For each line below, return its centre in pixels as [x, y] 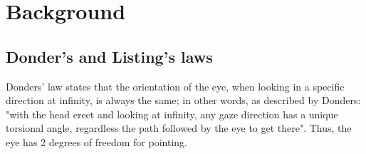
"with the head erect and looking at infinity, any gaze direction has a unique [172, 114]
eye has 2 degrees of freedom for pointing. [96, 142]
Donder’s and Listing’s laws [109, 56]
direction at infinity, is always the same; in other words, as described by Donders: [183, 100]
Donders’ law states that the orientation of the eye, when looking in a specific [175, 86]
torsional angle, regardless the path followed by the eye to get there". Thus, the [179, 128]
